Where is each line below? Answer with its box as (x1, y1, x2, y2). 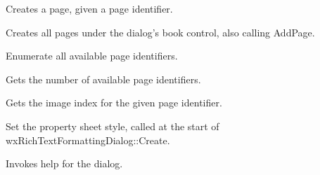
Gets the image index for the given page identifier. (6, 95, 222, 110)
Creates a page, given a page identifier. (6, 1, 173, 15)
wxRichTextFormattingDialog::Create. (6, 132, 170, 147)
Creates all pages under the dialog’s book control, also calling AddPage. (6, 24, 315, 39)
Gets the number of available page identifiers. (6, 71, 201, 86)
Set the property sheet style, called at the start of (6, 118, 219, 133)
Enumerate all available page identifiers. (6, 48, 178, 63)
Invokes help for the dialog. (6, 156, 123, 171)
